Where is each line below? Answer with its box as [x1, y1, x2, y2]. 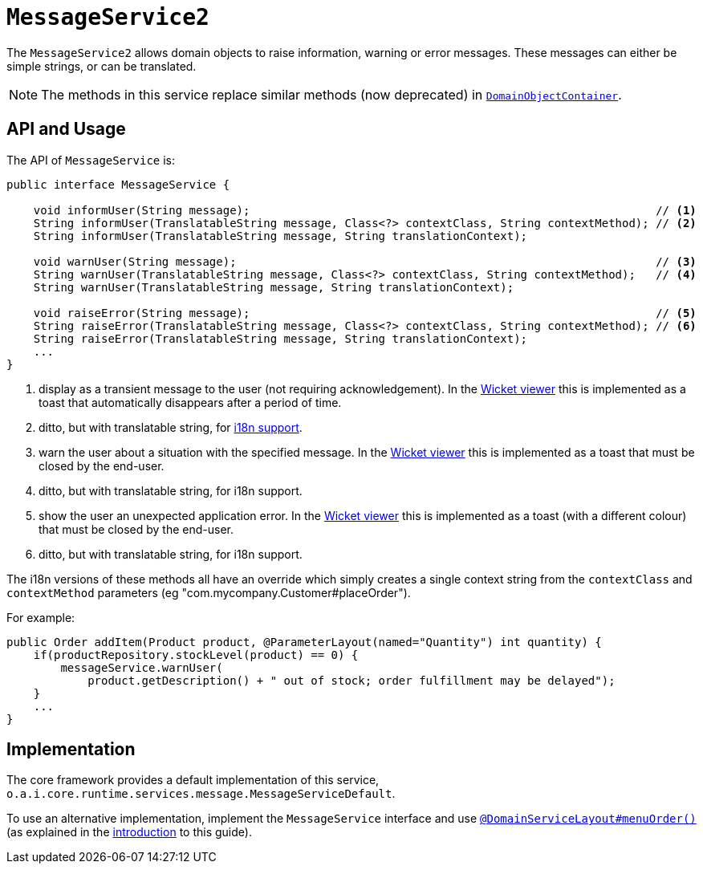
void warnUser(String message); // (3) [33, 254, 697, 268]
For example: [6, 610, 75, 624]
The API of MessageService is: [6, 152, 176, 167]
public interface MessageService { [6, 177, 230, 191]
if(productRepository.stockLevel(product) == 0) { [33, 648, 359, 661]
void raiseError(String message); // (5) [33, 306, 697, 319]
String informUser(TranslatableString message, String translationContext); [33, 229, 528, 242]
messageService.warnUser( [60, 661, 223, 674]
